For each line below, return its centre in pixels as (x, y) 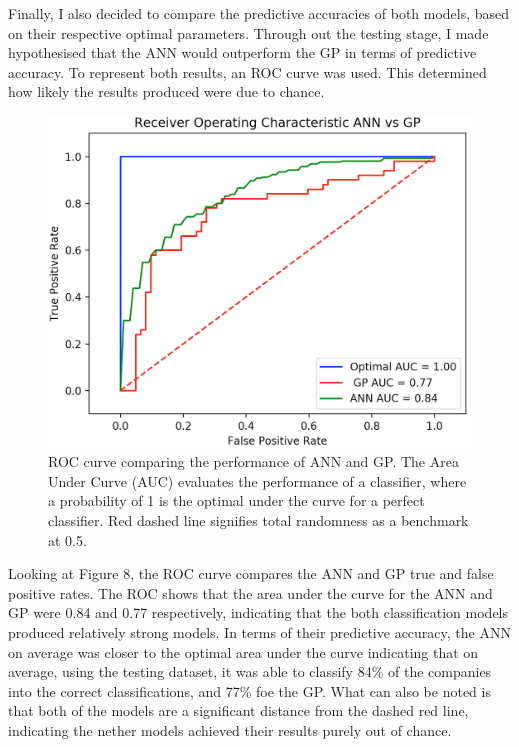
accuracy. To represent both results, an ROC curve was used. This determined (247, 71)
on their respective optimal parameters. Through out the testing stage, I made (248, 32)
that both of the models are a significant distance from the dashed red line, (238, 710)
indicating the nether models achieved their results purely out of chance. (230, 729)
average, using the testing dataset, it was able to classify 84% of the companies (250, 671)
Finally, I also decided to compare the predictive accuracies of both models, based (259, 13)
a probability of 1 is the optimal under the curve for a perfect (236, 500)
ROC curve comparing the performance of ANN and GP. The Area (253, 461)
